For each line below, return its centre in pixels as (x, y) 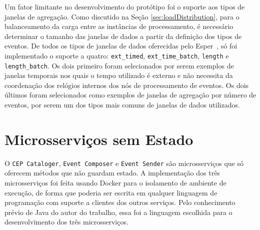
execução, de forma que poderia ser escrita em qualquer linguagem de (111, 192)
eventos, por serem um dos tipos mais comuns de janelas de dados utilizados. (122, 105)
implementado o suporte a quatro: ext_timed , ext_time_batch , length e (117, 55)
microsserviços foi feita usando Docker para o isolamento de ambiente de (115, 183)
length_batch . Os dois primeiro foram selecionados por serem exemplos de (119, 65)
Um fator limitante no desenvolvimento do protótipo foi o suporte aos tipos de (125, 6)
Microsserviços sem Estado (99, 139)
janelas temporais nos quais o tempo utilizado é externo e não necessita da (119, 75)
